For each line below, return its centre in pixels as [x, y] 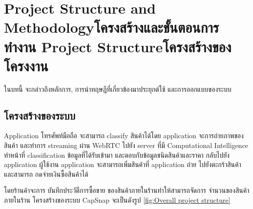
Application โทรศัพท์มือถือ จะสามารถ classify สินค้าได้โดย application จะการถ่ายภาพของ [124, 136]
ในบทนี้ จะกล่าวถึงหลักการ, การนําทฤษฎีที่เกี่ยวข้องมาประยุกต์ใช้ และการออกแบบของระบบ [118, 89]
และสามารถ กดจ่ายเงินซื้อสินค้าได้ [46, 174]
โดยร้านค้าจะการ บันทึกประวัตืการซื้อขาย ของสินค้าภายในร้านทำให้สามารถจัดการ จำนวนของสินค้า [127, 190]
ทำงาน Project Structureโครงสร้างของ [118, 46]
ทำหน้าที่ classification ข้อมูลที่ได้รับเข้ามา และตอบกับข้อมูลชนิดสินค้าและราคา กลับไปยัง [117, 155]
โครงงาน [26, 65]
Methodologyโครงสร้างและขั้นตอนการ [112, 27]
